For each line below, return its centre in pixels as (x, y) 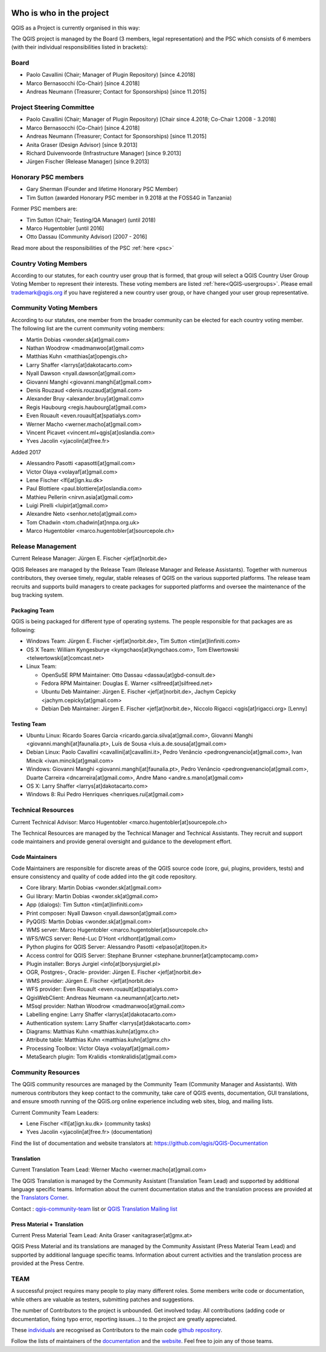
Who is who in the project (60, 13)
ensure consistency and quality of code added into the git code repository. (104, 877)
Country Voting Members (49, 263)
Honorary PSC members (47, 177)
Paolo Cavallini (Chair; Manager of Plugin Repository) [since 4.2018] (111, 75)
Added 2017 (26, 452)
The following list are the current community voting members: (88, 329)
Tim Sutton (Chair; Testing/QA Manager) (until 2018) (91, 220)
